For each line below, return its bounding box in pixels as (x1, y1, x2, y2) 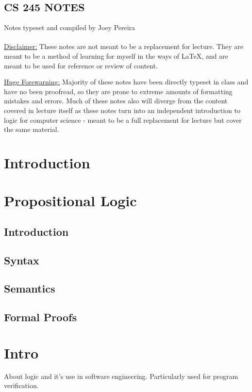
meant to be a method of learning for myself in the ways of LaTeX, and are (4, 50, 228, 61)
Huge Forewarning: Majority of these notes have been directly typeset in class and (4, 77, 249, 87)
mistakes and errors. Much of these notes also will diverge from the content (4, 96, 228, 106)
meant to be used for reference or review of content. (4, 60, 158, 70)
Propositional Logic (4, 191, 137, 211)
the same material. (4, 124, 59, 134)
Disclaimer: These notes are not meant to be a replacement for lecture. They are (4, 41, 243, 51)
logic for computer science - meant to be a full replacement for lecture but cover (4, 114, 242, 125)
